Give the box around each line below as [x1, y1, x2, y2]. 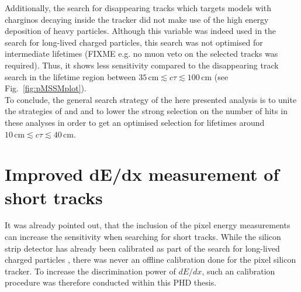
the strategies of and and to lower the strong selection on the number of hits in [5, 105, 288, 117]
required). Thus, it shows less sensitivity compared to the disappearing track [5, 59, 279, 71]
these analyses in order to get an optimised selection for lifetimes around [5, 116, 265, 128]
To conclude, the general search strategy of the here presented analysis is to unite [5, 93, 297, 105]
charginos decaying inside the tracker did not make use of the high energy [5, 13, 269, 25]
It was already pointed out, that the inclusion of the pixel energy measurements [5, 219, 290, 231]
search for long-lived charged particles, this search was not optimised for [5, 36, 263, 48]
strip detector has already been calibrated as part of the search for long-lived [5, 242, 280, 254]
